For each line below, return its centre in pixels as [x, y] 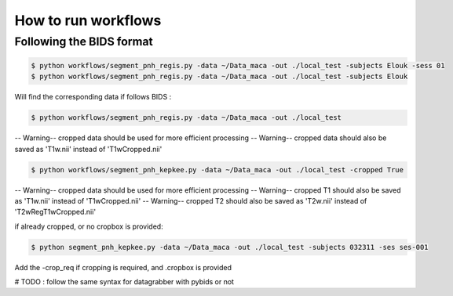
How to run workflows [88, 20]
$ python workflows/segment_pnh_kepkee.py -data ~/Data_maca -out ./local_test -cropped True [217, 170]
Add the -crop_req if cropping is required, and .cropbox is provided [123, 267]
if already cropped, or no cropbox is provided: [89, 226]
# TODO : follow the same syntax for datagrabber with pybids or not [124, 282]
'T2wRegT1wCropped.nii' [55, 212]
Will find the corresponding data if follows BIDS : [93, 97]
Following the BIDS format [84, 42]
